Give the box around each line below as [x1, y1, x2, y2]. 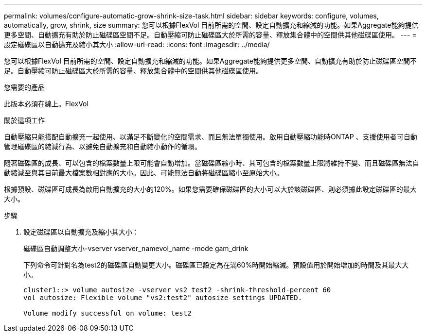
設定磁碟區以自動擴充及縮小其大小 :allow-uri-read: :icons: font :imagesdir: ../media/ [4, 40, 270, 49]
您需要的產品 [4, 83, 45, 91]
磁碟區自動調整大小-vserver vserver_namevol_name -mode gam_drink [23, 244, 248, 252]
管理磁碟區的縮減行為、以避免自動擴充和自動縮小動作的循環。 [4, 142, 201, 151]
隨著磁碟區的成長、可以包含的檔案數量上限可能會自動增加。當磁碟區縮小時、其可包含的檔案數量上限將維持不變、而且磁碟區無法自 [4, 159, 419, 167]
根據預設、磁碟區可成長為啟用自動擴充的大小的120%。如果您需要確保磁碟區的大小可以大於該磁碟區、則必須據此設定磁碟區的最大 [4, 185, 417, 193]
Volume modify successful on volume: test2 [23, 309, 192, 317]
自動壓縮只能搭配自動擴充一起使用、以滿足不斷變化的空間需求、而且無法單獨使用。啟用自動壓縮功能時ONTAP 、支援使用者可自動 [4, 133, 417, 141]
